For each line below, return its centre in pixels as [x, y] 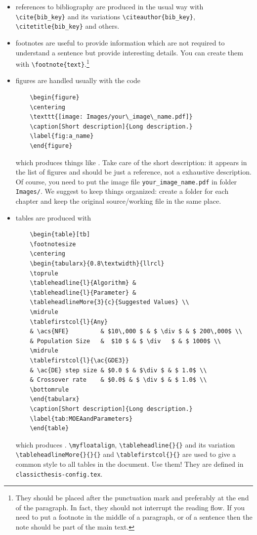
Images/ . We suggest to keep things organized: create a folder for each [122, 191]
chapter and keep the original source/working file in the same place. [118, 201]
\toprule [44, 273]
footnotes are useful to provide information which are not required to [120, 42]
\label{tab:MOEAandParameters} [81, 419]
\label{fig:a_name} [62, 136]
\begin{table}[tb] [60, 235]
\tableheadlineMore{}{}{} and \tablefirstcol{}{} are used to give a [126, 454]
